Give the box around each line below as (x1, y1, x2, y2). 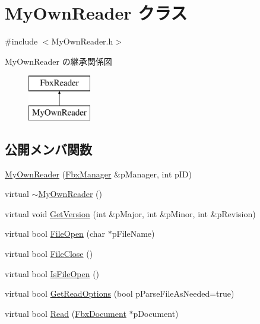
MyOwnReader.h (51, 35, 113, 47)
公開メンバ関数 (5, 139, 92, 158)
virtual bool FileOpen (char (5, 227, 106, 240)
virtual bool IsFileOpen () (5, 267, 100, 279)
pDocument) (133, 307, 179, 319)
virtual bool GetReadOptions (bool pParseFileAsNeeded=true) (5, 287, 234, 300)
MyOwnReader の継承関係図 (5, 55, 112, 67)
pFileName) (112, 227, 155, 240)
